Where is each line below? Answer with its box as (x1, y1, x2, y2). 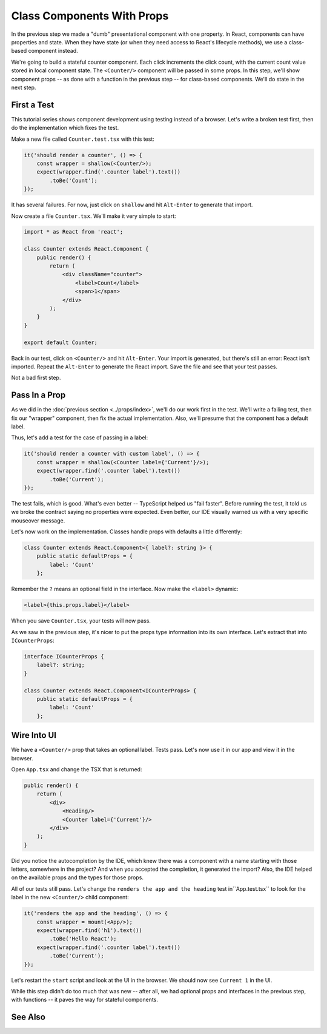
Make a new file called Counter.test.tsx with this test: (11, 135, 154, 143)
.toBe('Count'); (49, 177, 98, 184)
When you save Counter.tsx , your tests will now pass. (11, 617, 151, 624)
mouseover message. (11, 516, 65, 524)
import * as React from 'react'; (24, 228, 124, 235)
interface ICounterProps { (24, 653, 104, 660)
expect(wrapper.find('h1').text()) (36, 927, 142, 934)
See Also (11, 1012, 45, 1022)
